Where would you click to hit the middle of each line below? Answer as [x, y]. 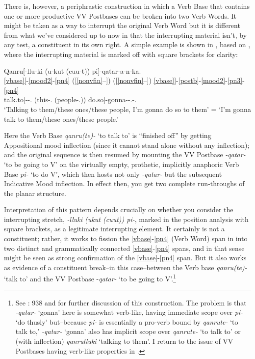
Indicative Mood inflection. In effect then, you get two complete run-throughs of [124, 183]
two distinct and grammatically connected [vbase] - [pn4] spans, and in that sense [124, 248]
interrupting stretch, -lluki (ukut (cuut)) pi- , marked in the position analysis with [126, 219]
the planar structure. [35, 193]
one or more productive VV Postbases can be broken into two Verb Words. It [120, 15]
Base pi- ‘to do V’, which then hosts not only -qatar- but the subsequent [113, 174]
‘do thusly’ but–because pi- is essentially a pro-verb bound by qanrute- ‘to [127, 321]
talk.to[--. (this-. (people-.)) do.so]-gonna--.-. [70, 99]
